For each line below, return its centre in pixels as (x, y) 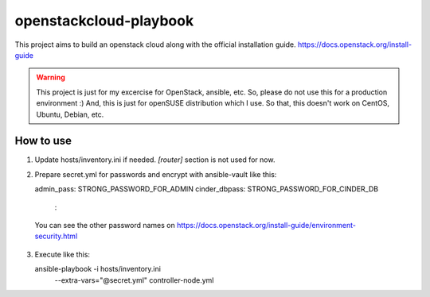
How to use (43, 141)
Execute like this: (63, 254)
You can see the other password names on (105, 225)
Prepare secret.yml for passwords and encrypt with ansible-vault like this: (156, 174)
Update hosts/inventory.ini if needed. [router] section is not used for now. (155, 160)
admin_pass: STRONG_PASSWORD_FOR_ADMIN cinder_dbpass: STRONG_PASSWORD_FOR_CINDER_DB (206, 189)
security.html (56, 236)
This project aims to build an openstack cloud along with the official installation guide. (155, 44)
